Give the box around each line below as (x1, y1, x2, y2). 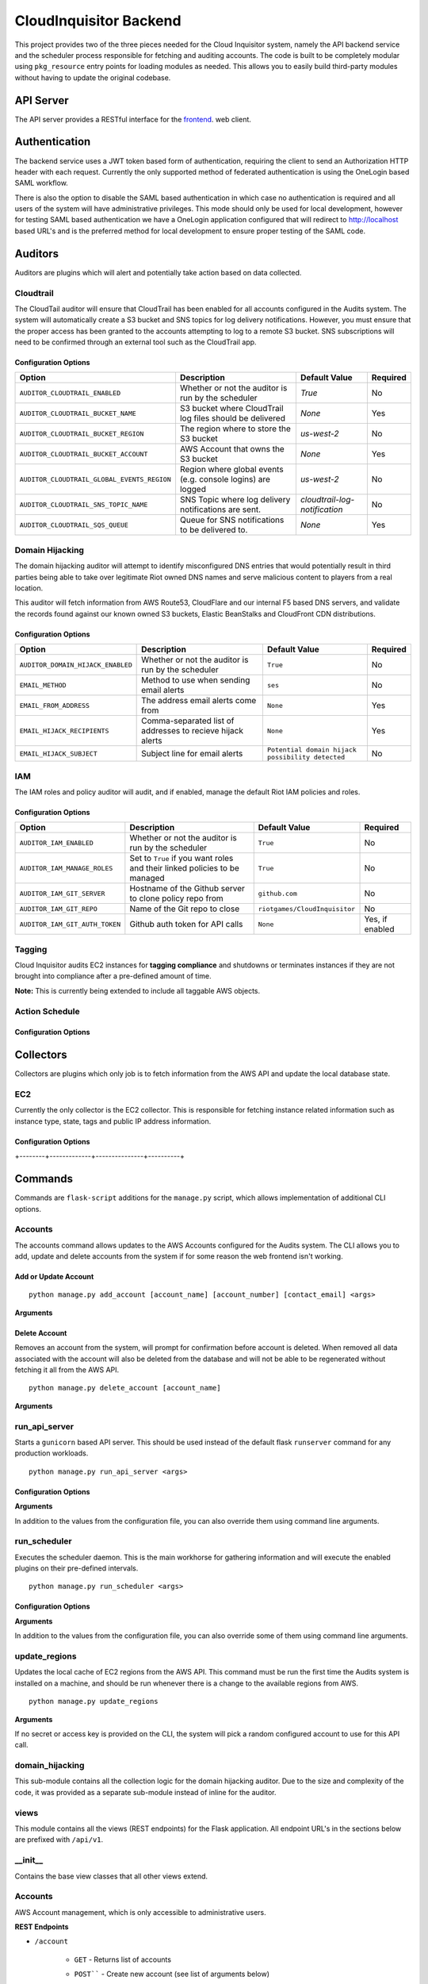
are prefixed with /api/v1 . (14, 1835, 104, 1844)
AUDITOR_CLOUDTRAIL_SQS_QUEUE (19, 521, 128, 529)
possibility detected (266, 753, 346, 762)
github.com (258, 889, 297, 898)
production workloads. (14, 1448, 89, 1458)
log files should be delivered (179, 413, 285, 424)
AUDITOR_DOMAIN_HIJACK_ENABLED (19, 660, 132, 669)
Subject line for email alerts (141, 748, 243, 759)
